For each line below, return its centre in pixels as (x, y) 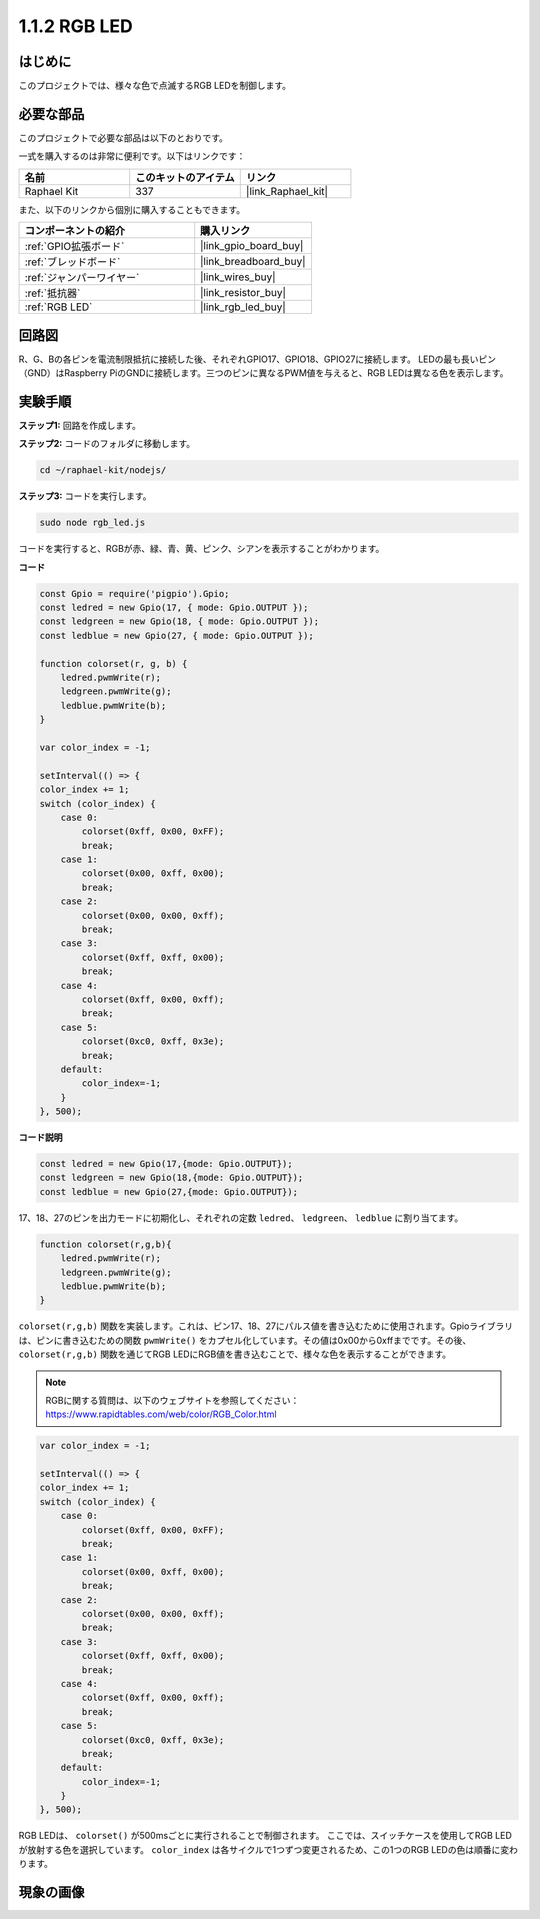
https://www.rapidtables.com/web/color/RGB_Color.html (161, 1414)
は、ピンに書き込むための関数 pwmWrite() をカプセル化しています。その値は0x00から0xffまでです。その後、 (245, 1340)
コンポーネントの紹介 (74, 231)
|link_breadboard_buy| (253, 262)
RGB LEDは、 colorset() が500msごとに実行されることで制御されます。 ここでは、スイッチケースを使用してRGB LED (265, 1836)
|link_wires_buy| (238, 277)
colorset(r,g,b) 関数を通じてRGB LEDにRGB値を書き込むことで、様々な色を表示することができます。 (235, 1354)
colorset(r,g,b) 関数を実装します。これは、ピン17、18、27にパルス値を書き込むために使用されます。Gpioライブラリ (266, 1326)
